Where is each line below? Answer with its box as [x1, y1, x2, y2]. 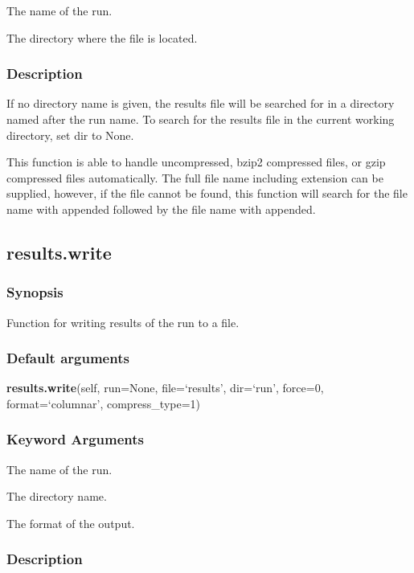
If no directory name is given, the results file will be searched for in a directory [6, 95, 395, 112]
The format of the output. [6, 514, 135, 531]
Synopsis [6, 282, 64, 302]
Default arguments [6, 348, 129, 368]
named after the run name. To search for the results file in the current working [6, 111, 395, 127]
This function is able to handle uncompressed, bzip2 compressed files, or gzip [6, 153, 386, 170]
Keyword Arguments [6, 429, 145, 449]
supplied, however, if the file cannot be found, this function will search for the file [6, 185, 408, 202]
